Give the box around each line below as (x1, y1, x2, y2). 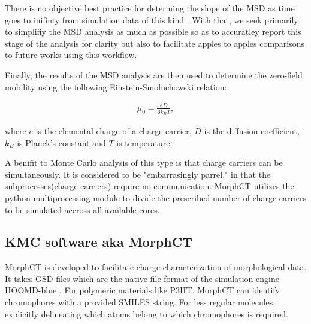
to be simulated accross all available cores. (5, 203, 160, 216)
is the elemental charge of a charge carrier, (35, 124, 192, 137)
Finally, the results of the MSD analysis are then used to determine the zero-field (5, 68, 303, 81)
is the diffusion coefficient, (204, 124, 300, 137)
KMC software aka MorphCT (5, 232, 192, 251)
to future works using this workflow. (5, 49, 137, 61)
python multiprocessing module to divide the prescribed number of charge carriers (5, 191, 307, 204)
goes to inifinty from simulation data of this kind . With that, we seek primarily (5, 13, 298, 26)
